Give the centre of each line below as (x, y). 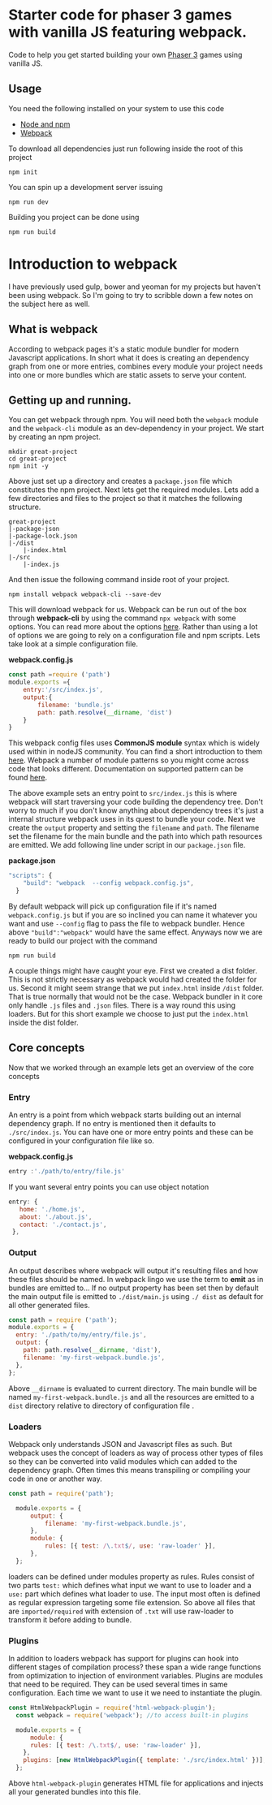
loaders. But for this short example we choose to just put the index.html (129, 1013)
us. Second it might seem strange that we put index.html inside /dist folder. (136, 987)
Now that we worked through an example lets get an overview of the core (131, 1067)
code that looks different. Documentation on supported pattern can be (126, 769)
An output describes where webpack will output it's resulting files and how (133, 1270)
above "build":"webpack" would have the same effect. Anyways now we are (136, 932)
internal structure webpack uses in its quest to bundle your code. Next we (132, 819)
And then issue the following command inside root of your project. (119, 580)
